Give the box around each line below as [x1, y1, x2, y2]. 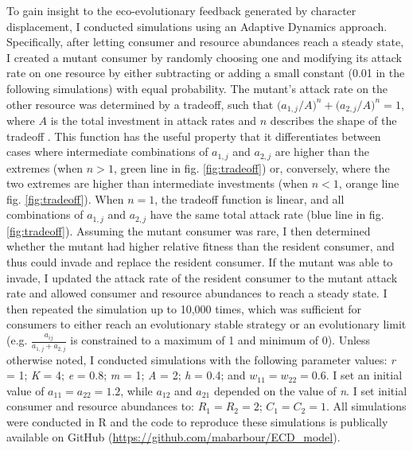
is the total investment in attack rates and [50, 112, 257, 129]
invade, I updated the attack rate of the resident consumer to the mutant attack [6, 269, 398, 286]
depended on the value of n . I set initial [213, 382, 407, 399]
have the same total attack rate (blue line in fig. [150, 206, 384, 223]
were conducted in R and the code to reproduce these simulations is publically [6, 413, 388, 430]
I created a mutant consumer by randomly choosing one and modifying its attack [6, 49, 402, 65]
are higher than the [275, 143, 370, 160]
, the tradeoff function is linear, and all [154, 190, 345, 207]
